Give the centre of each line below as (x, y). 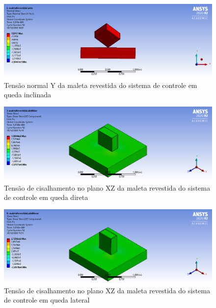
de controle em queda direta (46, 197)
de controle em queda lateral (47, 300)
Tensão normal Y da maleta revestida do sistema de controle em (101, 85)
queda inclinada (28, 95)
